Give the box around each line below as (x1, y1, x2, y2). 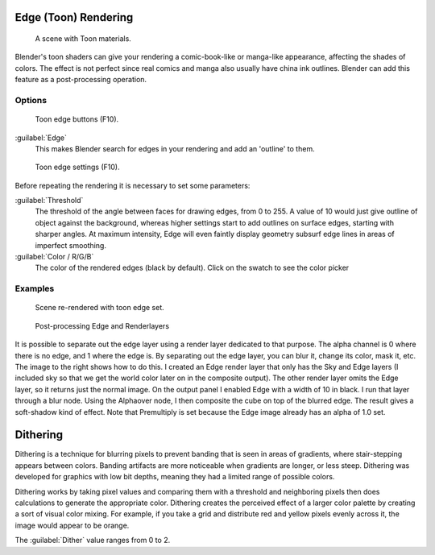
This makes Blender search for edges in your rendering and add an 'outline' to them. (35, 143, 315, 153)
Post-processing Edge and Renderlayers (35, 321, 169, 330)
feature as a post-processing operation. (14, 75, 147, 85)
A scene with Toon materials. (35, 34, 132, 43)
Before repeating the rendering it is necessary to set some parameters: (14, 180, 251, 190)
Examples (14, 283, 55, 294)
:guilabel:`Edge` (14, 133, 68, 143)
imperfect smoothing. (35, 240, 106, 250)
